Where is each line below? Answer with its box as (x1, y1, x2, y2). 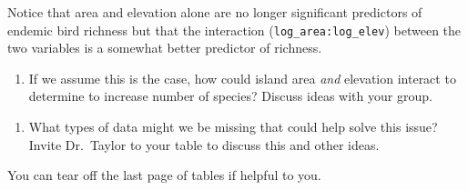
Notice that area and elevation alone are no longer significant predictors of (7, 3, 422, 21)
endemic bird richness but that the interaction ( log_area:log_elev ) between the (7, 20, 462, 39)
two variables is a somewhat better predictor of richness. (7, 38, 322, 57)
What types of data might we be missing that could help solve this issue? (28, 117, 438, 136)
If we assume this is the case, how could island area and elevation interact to (28, 68, 456, 87)
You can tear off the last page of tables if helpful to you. (7, 165, 321, 185)
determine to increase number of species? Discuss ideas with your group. (28, 86, 432, 105)
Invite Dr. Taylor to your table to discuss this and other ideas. (28, 135, 380, 154)
